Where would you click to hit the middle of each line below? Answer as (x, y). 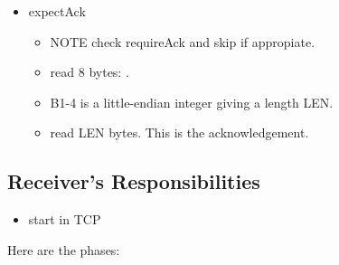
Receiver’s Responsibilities (134, 181)
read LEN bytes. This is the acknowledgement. (179, 132)
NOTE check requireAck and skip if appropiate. (183, 41)
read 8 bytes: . (89, 72)
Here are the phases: (64, 249)
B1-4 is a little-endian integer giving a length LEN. (192, 102)
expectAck (57, 11)
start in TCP (65, 219)
